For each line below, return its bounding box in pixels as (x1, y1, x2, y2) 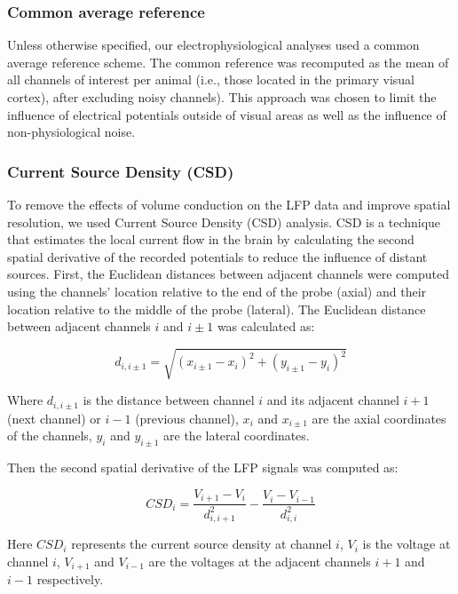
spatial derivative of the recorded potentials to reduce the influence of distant (7, 247, 428, 265)
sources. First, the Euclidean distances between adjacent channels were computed (7, 265, 449, 283)
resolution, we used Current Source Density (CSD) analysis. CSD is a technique (7, 212, 441, 231)
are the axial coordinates (312, 408, 446, 427)
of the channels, (7, 426, 92, 445)
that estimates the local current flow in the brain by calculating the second (7, 230, 415, 249)
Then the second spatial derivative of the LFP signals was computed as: (7, 458, 399, 477)
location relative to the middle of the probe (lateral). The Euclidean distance (7, 299, 426, 318)
